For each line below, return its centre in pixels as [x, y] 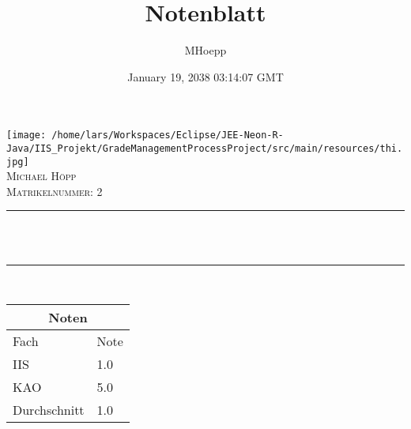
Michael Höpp [41, 176]
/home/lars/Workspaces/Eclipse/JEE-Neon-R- [168, 135]
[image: [26, 135]
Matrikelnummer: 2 [55, 191]
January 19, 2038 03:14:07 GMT [205, 76]
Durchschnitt [49, 410]
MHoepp [205, 50]
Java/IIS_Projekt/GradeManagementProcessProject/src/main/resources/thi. [205, 148]
